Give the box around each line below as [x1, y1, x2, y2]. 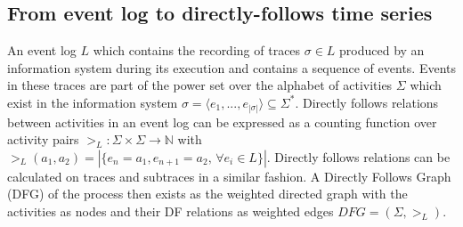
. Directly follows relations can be [266, 147, 451, 166]
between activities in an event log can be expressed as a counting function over [7, 112, 437, 131]
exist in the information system [7, 93, 178, 111]
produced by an [339, 41, 425, 60]
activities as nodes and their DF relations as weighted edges [7, 201, 334, 220]
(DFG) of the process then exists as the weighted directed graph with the [7, 184, 408, 203]
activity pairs [7, 130, 79, 149]
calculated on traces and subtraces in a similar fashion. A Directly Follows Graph [7, 166, 451, 185]
